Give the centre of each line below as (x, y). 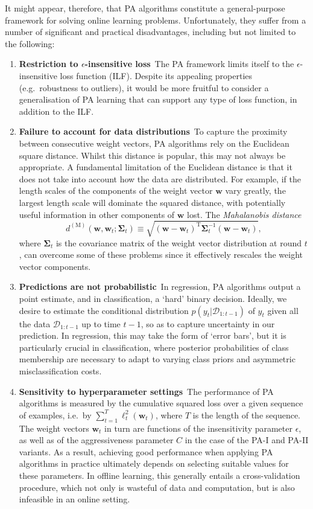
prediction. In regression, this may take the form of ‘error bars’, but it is (153, 335)
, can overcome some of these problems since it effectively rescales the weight (161, 255)
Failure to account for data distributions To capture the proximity (153, 131)
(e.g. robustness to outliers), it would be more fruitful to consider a (144, 87)
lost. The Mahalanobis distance (244, 214)
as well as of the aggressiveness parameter (96, 440)
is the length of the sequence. (247, 415)
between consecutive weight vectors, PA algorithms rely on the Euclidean (154, 143)
